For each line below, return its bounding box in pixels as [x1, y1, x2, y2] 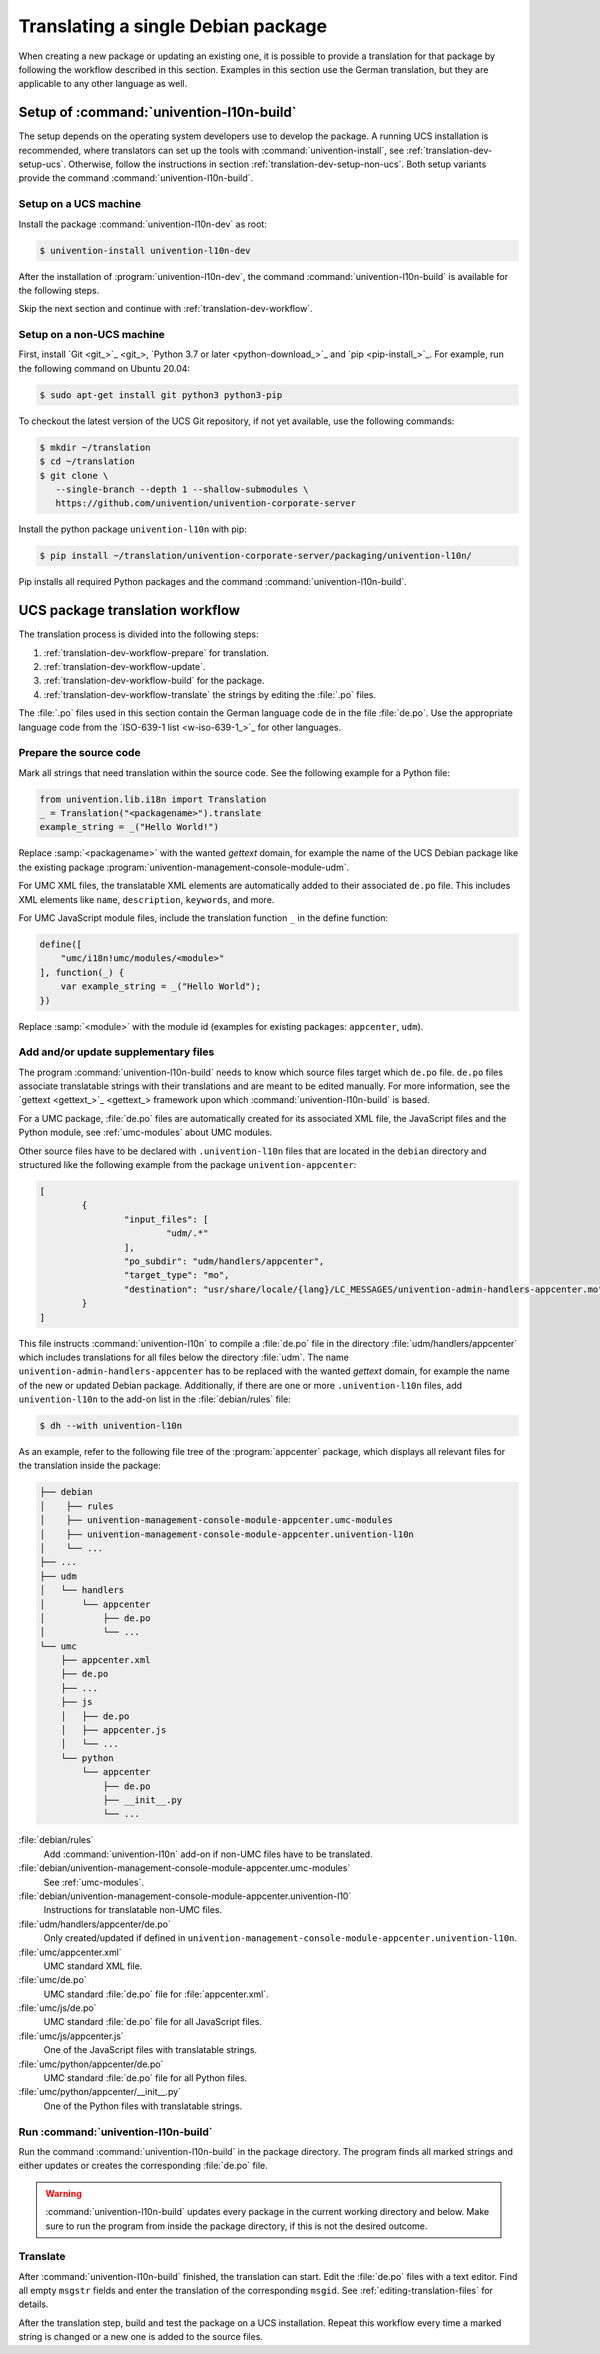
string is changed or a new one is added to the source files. [18, 2331, 264, 2343]
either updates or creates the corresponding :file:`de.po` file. [18, 2160, 269, 2172]
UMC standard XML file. [43, 1960, 143, 1972]
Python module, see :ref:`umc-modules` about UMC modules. [18, 1126, 273, 1139]
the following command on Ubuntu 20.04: [18, 362, 190, 374]
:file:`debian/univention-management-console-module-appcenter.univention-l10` [18, 1890, 352, 1902]
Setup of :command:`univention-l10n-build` [18, 104, 297, 121]
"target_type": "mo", [123, 1270, 230, 1281]
